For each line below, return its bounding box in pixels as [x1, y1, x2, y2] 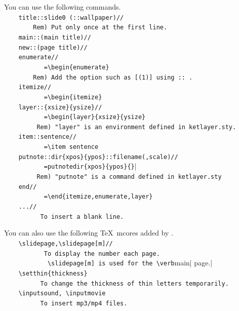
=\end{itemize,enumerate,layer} [44, 193, 153, 201]
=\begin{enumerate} [44, 63, 109, 71]
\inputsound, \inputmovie [18, 290, 106, 297]
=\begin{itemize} [44, 93, 102, 101]
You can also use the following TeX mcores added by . [4, 227, 173, 238]
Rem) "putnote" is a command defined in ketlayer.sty [36, 173, 222, 181]
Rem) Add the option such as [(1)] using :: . [33, 73, 193, 81]
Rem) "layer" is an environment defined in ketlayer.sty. [36, 123, 236, 131]
